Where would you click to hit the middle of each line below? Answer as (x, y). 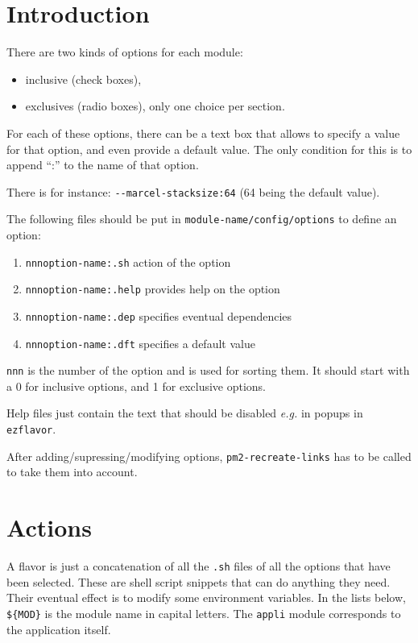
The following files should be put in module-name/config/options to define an (202, 219)
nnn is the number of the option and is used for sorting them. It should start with (208, 370)
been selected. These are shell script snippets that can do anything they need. (199, 581)
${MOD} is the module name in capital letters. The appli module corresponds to (204, 613)
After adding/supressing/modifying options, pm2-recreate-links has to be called (209, 456)
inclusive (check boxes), (83, 79)
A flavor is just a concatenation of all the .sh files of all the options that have (199, 566)
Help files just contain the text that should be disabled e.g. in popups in (185, 413)
